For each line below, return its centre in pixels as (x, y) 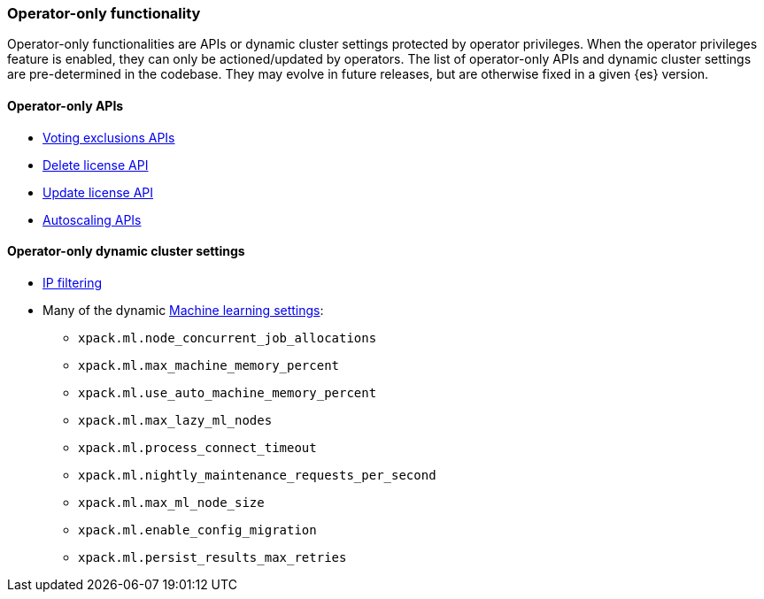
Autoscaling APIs (92, 219)
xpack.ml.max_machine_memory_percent (209, 365)
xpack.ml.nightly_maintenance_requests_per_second (257, 475)
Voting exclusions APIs (109, 137)
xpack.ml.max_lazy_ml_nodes (175, 420)
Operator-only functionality (104, 13)
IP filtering (73, 282)
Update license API (98, 192)
